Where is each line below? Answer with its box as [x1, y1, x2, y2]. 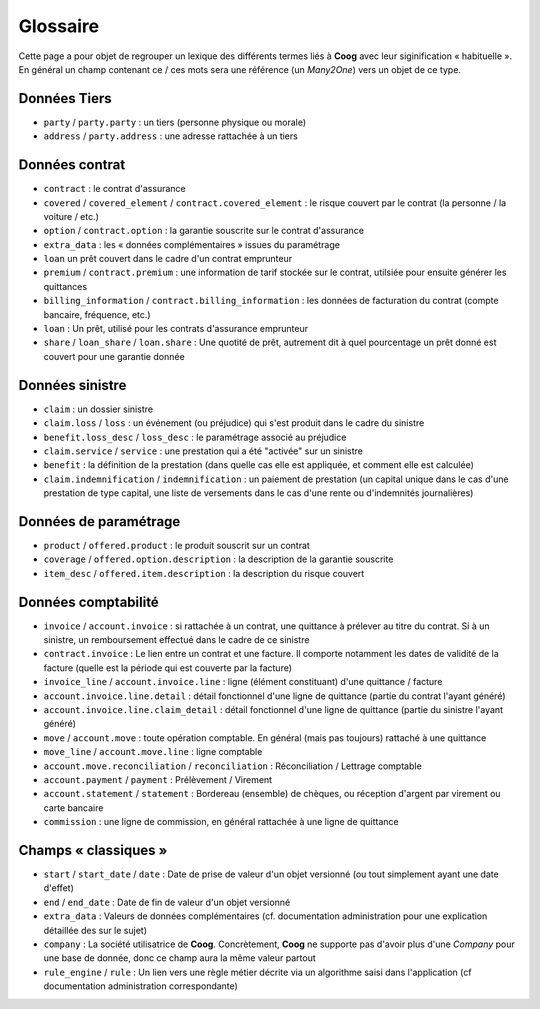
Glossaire [18, 15, 100, 37]
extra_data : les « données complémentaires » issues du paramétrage [43, 238, 340, 250]
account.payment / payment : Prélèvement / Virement [43, 773, 273, 785]
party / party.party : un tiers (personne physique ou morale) [43, 116, 307, 128]
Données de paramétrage [18, 513, 181, 530]
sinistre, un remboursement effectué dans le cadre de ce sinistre [43, 634, 310, 646]
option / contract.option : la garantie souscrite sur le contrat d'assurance [43, 225, 365, 237]
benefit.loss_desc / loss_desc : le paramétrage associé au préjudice [43, 431, 347, 443]
